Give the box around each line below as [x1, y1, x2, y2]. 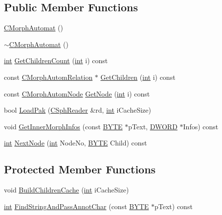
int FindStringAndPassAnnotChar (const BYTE [4, 201, 149, 211]
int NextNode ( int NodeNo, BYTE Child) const [4, 138, 147, 148]
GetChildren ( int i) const [100, 72, 176, 82]
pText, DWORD [128, 121, 178, 131]
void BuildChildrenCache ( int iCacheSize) [4, 185, 129, 195]
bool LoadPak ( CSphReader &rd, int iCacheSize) [4, 105, 151, 115]
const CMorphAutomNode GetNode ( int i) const [4, 88, 150, 98]
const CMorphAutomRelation [4, 72, 93, 82]
